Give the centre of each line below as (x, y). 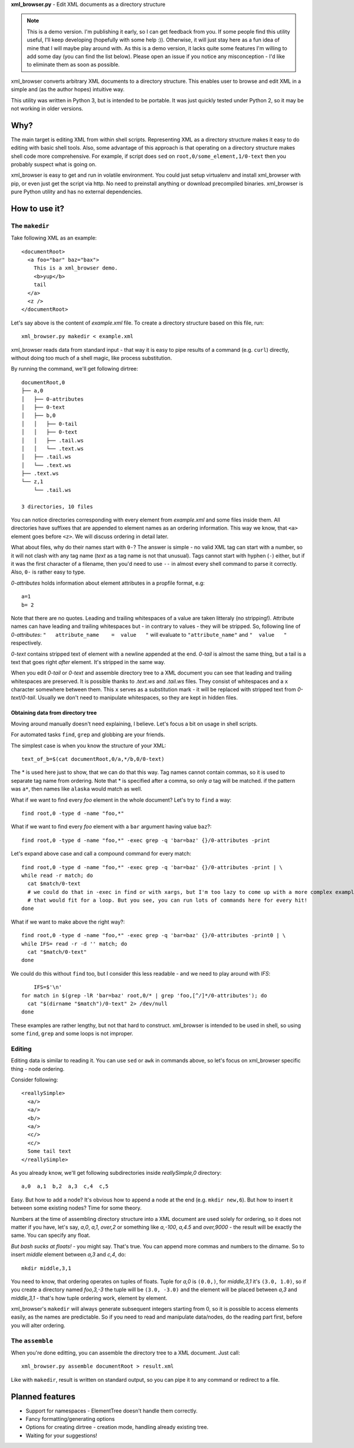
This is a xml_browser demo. (76, 268)
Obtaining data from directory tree (54, 713)
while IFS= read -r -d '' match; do (74, 944)
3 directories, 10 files (57, 506)
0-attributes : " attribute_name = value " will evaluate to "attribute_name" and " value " (149, 634)
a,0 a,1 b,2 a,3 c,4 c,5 (65, 1186)
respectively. (27, 643)
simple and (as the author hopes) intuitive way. (68, 89)
